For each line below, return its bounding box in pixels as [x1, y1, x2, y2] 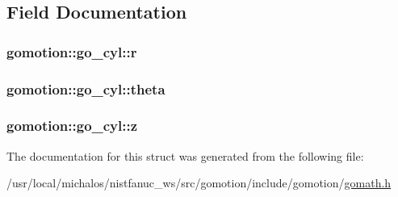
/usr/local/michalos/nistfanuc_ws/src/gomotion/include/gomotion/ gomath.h [6, 174, 392, 191]
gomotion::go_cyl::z [6, 115, 138, 136]
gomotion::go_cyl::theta [6, 78, 165, 98]
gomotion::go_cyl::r [6, 41, 137, 61]
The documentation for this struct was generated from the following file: [6, 147, 364, 164]
